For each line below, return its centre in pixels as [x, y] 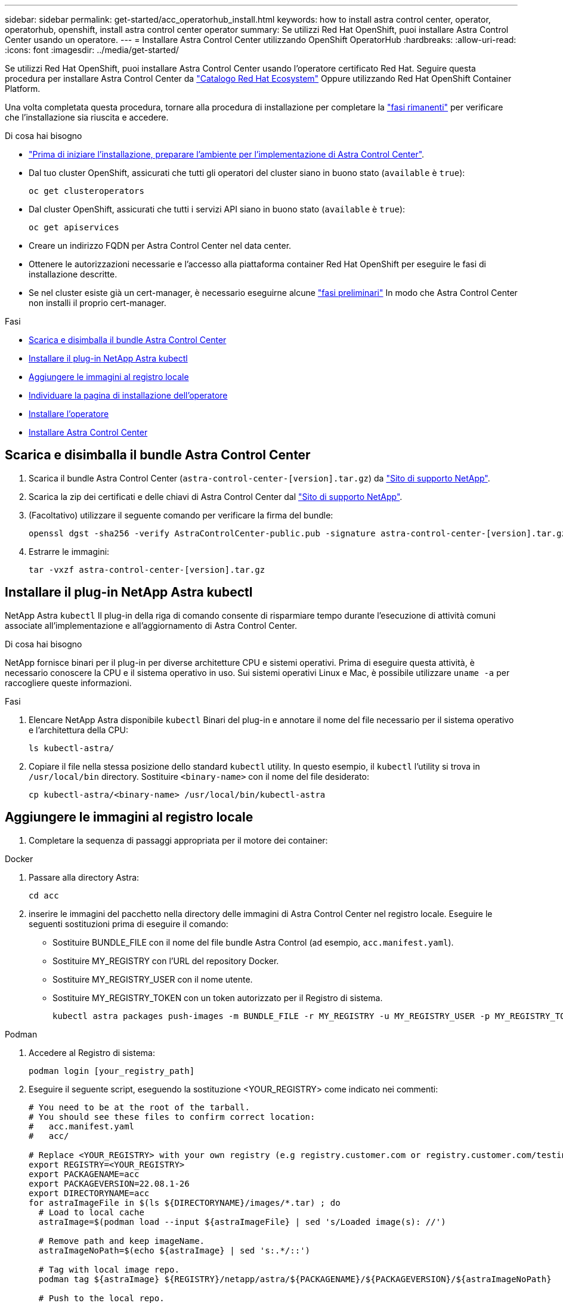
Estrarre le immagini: [69, 551]
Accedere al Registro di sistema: [92, 1052]
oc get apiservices [74, 227]
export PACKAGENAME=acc [84, 1174]
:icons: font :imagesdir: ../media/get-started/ [92, 50]
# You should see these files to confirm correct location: [172, 1117]
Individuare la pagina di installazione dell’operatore [128, 395]
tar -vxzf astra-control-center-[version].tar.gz [147, 569]
